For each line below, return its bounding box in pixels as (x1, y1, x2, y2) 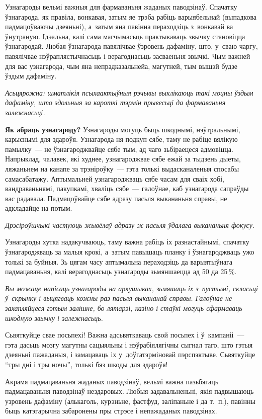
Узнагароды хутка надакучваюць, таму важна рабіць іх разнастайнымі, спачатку (5, 236, 249, 247)
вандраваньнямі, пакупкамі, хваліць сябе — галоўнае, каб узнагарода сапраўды (5, 183, 249, 194)
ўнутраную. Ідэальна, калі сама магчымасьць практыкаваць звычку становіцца (5, 31, 245, 41)
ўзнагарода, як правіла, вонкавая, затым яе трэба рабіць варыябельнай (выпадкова (5, 11, 257, 22)
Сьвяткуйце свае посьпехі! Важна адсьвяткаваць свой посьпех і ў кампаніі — (5, 329, 244, 340)
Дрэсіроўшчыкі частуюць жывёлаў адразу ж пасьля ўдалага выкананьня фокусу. (5, 219, 255, 230)
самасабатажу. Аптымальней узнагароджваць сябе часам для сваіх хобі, (5, 173, 224, 184)
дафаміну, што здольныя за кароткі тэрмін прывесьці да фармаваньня (5, 97, 226, 108)
